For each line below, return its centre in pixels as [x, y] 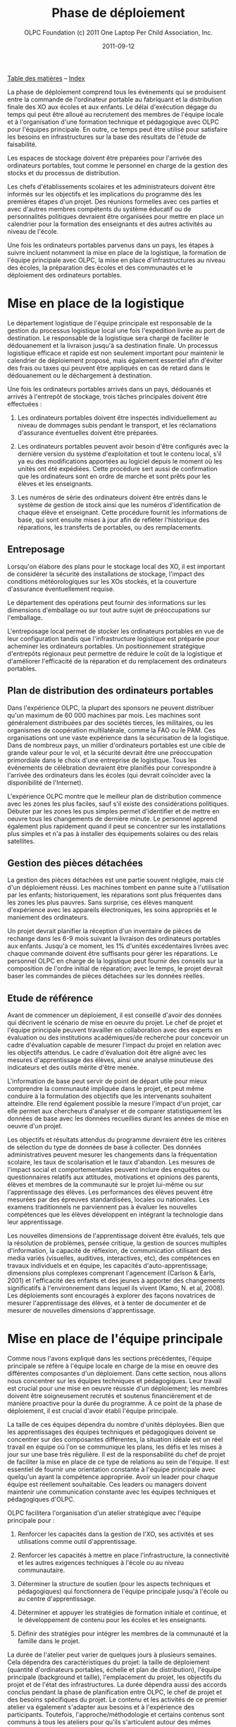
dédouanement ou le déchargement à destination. [80, 375]
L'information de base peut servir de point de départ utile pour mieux [107, 1081]
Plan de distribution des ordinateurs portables [110, 691]
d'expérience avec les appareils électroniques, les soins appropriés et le [112, 910]
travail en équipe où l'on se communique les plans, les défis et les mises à [115, 1447]
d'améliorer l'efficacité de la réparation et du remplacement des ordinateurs [117, 661]
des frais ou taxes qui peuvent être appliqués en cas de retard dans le [108, 368]
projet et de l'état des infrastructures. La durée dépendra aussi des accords [117, 1685]
